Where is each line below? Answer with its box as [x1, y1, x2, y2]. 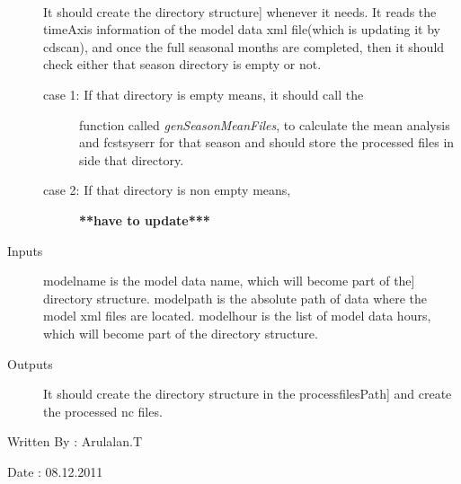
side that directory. [79, 150, 184, 169]
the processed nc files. [43, 401, 163, 420]
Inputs [7, 241, 43, 260]
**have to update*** [79, 210, 210, 229]
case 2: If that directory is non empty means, [43, 180, 291, 199]
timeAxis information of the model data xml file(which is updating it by [43, 20, 441, 39]
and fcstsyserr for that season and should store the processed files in [79, 133, 455, 152]
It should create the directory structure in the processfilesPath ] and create [43, 384, 452, 403]
